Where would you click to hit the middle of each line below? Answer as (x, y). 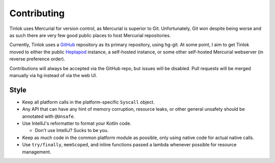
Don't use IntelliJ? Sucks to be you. (72, 131)
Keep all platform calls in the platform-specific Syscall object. (88, 102)
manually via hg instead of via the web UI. (53, 75)
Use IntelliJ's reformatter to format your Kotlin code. (77, 123)
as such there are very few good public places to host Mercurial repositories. (90, 35)
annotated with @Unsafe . (49, 116)
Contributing (37, 13)
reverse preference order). (37, 59)
